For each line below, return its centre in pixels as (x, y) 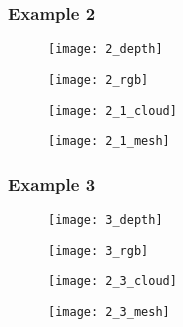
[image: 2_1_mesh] (109, 141)
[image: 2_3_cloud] (112, 281)
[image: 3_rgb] (98, 250)
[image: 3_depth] (105, 220)
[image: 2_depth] (105, 49)
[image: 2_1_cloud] (112, 110)
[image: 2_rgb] (98, 79)
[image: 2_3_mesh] (109, 312)
